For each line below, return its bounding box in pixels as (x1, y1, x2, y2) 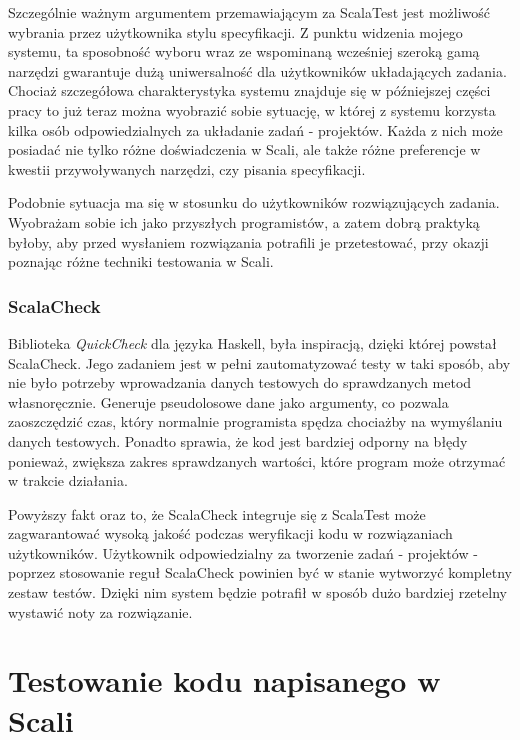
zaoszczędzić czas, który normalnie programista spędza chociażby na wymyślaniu (8, 411, 503, 432)
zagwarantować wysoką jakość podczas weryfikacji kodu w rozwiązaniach (8, 523, 453, 544)
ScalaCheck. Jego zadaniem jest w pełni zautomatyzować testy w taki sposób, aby (8, 352, 511, 373)
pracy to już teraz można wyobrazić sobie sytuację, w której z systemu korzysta (8, 99, 496, 120)
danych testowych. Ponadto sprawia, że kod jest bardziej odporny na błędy (8, 430, 468, 451)
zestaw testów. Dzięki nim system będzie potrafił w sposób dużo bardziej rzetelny (8, 582, 507, 603)
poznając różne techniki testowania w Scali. (8, 251, 274, 272)
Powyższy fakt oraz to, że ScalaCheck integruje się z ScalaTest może (8, 503, 426, 524)
